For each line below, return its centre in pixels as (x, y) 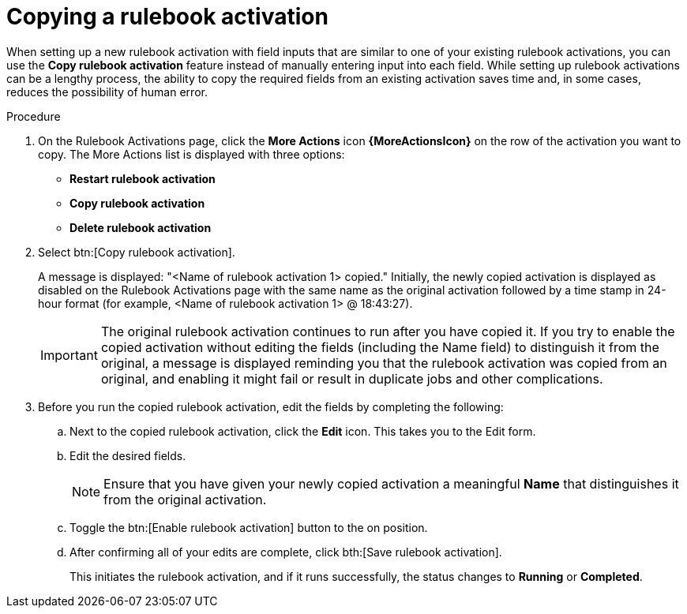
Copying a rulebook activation (167, 17)
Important (69, 355)
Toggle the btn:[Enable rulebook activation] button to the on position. (249, 527)
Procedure (34, 116)
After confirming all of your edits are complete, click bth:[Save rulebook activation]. (286, 552)
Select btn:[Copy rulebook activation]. (137, 252)
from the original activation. (185, 499)
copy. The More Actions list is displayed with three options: (191, 154)
